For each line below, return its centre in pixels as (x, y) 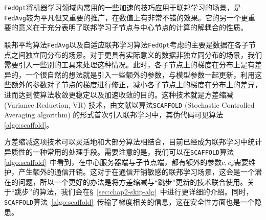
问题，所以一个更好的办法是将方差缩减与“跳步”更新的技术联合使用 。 (133, 181)
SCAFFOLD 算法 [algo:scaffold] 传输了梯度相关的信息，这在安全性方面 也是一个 (129, 202)
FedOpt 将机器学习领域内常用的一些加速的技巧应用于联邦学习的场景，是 (123, 7)
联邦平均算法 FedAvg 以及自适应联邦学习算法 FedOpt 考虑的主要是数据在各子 (126, 44)
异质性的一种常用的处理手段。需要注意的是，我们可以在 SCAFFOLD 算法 (119, 151)
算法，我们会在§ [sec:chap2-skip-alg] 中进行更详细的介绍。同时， (146, 192)
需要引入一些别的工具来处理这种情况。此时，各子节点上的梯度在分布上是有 (129, 65)
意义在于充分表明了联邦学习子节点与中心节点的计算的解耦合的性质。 (133, 27)
